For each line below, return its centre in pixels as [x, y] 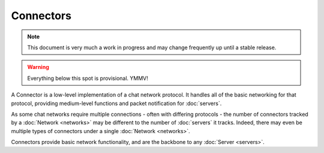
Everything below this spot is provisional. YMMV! [88, 78]
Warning [38, 67]
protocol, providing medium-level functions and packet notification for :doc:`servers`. [116, 103]
